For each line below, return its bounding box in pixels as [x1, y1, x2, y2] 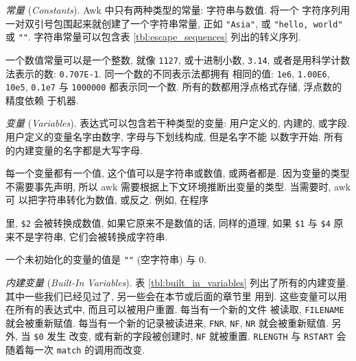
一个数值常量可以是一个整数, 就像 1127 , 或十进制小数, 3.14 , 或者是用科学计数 [5, 52, 351, 66]
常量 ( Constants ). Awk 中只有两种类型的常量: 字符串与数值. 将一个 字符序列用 [5, 3, 351, 16]
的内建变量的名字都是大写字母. [5, 142, 143, 157]
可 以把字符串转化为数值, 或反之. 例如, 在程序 [5, 192, 209, 207]
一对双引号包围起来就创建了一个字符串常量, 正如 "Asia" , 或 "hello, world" [5, 16, 343, 30]
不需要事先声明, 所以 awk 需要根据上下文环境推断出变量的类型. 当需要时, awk [5, 179, 351, 193]
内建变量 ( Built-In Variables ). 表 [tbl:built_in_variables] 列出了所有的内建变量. [5, 275, 349, 289]
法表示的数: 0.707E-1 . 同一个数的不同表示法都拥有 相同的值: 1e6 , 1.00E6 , [5, 66, 330, 80]
